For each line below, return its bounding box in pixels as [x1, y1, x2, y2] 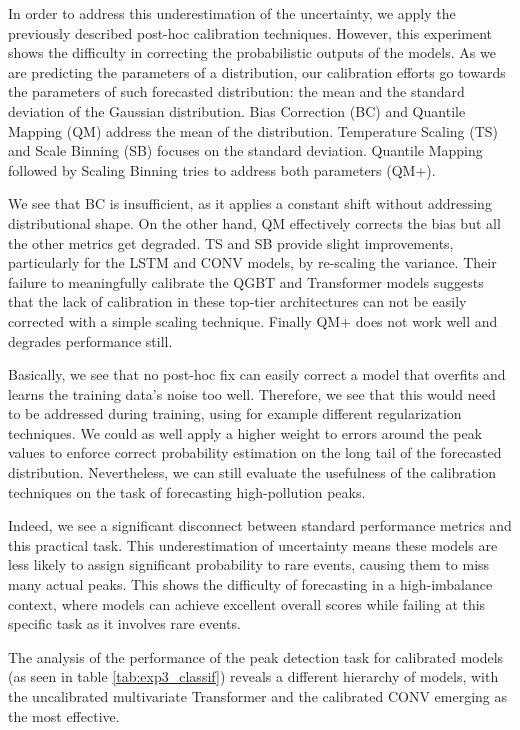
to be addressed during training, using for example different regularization [8, 403, 462, 424]
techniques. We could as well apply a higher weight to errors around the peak [8, 422, 483, 443]
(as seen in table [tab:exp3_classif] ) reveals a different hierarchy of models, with [8, 666, 499, 687]
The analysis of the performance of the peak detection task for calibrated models [8, 646, 504, 667]
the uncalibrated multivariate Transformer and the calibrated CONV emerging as [8, 686, 507, 706]
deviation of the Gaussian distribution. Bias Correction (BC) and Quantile [8, 100, 466, 121]
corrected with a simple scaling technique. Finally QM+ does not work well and [8, 310, 498, 331]
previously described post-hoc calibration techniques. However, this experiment [8, 22, 492, 43]
